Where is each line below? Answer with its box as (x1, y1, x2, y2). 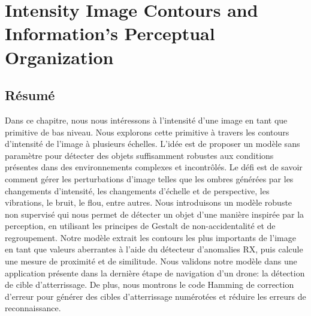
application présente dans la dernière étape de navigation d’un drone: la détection (5, 266, 305, 279)
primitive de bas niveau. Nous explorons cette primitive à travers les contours (5, 125, 289, 138)
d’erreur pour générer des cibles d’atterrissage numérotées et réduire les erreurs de (5, 290, 306, 302)
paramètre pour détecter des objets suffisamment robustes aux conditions (5, 149, 274, 161)
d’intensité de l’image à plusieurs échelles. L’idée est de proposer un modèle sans (5, 137, 300, 150)
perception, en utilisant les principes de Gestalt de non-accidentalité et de (5, 219, 276, 232)
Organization (5, 44, 114, 69)
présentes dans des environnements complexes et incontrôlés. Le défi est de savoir (5, 161, 303, 173)
